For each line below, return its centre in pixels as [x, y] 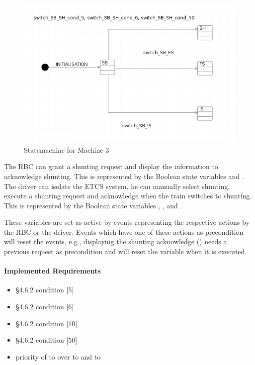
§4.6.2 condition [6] [45, 307]
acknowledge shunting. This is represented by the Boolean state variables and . [124, 176]
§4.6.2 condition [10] [46, 323]
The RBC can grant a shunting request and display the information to [111, 166]
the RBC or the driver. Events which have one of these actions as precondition [124, 231]
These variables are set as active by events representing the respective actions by [127, 222]
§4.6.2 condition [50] [46, 340]
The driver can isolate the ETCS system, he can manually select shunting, [117, 186]
